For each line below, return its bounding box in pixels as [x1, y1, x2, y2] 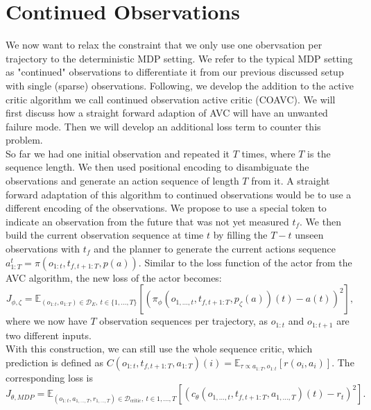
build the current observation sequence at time [6, 228, 204, 242]
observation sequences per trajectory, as [99, 314, 268, 328]
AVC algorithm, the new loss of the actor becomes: [6, 270, 222, 284]
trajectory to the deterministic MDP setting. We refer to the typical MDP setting [6, 51, 353, 65]
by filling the [213, 228, 268, 242]
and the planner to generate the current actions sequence [94, 241, 336, 256]
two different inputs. [6, 327, 92, 342]
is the [307, 146, 331, 160]
